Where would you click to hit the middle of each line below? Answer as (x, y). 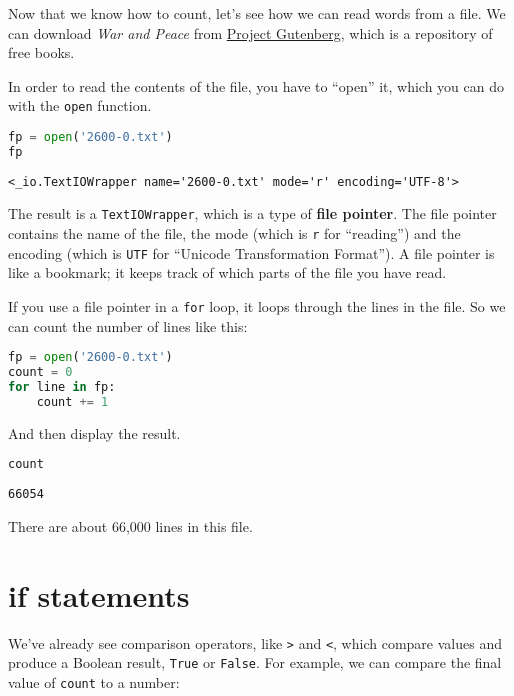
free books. (41, 52)
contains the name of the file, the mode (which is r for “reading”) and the (234, 233)
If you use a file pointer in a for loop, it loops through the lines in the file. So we (257, 306)
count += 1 (72, 401)
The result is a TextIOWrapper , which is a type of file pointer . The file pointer (252, 213)
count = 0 (40, 372)
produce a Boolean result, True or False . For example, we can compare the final (255, 662)
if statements (99, 594)
